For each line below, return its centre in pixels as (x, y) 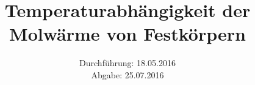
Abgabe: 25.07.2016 (127, 74)
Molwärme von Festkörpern (127, 34)
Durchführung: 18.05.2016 (127, 63)
